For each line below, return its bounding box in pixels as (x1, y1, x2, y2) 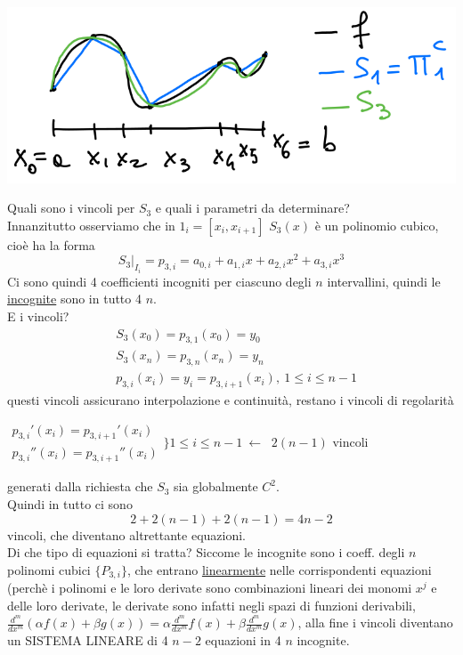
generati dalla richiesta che (7, 477, 153, 496)
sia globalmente (174, 477, 258, 496)
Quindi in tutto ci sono (7, 494, 133, 513)
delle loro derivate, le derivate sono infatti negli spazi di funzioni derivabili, (7, 595, 416, 614)
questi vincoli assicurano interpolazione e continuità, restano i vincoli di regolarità (7, 391, 454, 409)
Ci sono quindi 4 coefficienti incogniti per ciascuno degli (7, 271, 312, 290)
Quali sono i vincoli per (7, 198, 135, 217)
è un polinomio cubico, (314, 215, 439, 234)
